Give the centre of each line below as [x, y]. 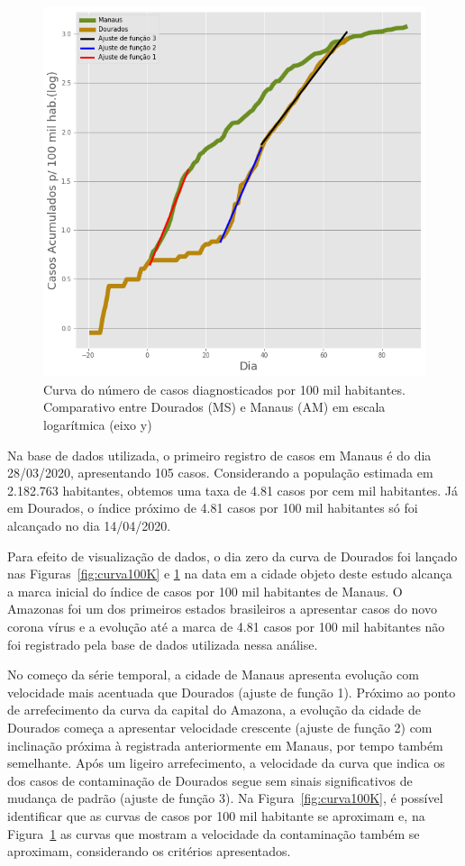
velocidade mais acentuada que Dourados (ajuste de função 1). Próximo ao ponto [232, 692]
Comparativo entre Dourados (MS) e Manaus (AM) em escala [214, 407]
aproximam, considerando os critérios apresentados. [149, 851]
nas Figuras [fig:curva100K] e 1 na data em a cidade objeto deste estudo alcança [230, 574]
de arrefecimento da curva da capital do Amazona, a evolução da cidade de [214, 710]
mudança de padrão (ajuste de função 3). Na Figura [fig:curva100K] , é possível [225, 798]
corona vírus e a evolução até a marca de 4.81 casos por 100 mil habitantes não [226, 626]
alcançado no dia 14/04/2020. [89, 525]
